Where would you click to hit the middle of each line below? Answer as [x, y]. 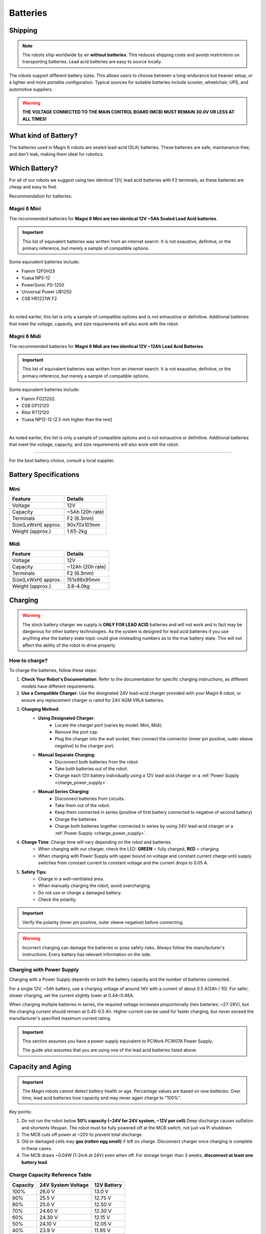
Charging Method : [40, 709]
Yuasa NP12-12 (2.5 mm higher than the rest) [67, 419]
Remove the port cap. [77, 732]
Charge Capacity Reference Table [50, 1175]
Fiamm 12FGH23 [38, 271]
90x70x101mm [83, 525]
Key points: [20, 1112]
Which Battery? [33, 168]
